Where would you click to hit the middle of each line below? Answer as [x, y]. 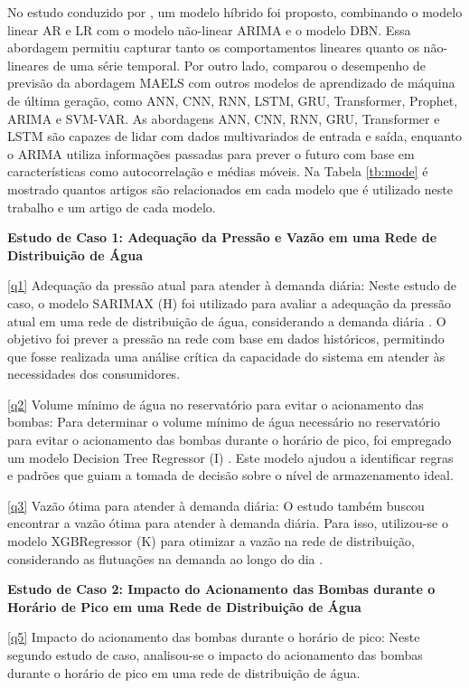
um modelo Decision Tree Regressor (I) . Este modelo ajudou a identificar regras [230, 457]
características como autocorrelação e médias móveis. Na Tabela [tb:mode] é [218, 171]
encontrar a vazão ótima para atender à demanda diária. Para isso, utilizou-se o [228, 523]
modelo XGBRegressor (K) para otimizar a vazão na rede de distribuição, [211, 541]
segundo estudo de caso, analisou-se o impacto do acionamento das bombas [215, 655]
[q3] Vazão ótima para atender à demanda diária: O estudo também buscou [216, 505]
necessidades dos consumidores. [94, 374]
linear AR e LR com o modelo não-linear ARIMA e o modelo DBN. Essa [209, 29]
